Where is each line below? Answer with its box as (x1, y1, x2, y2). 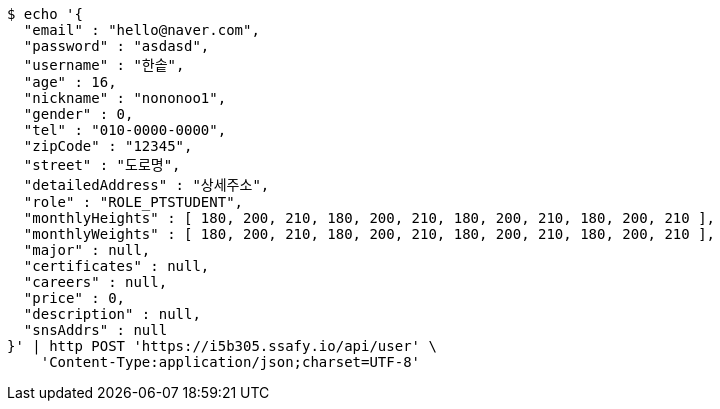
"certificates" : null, (23, 258, 210, 274)
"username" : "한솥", (23, 57, 185, 73)
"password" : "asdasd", (23, 38, 210, 54)
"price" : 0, (23, 290, 126, 306)
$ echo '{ (7, 6, 83, 22)
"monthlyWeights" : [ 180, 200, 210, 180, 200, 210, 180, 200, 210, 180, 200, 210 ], (23, 226, 716, 242)
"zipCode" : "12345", (23, 138, 193, 154)
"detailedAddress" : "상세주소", (23, 177, 270, 193)
